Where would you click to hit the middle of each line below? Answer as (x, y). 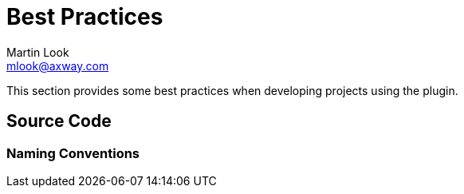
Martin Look (38, 52)
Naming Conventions (73, 153)
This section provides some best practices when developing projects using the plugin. (232, 90)
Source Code (59, 121)
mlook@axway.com (58, 65)
